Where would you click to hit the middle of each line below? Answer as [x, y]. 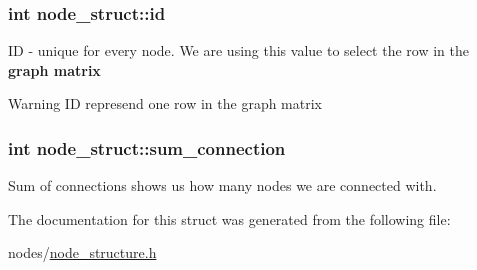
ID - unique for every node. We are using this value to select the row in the [238, 50]
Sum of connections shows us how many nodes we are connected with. [222, 185]
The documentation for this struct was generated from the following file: [229, 218]
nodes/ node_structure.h [82, 252]
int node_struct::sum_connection [147, 147]
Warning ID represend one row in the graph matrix [165, 103]
